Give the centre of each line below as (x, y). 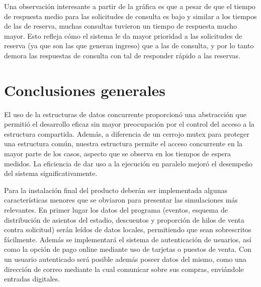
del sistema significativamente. (51, 173)
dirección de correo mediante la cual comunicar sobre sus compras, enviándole (124, 269)
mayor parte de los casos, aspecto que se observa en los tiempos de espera (118, 154)
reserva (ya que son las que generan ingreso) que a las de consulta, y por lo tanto (129, 45)
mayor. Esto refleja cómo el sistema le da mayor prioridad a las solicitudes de (123, 35)
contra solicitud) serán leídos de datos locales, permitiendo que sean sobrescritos (128, 229)
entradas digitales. (32, 279)
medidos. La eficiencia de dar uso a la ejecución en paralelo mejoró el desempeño (128, 163)
